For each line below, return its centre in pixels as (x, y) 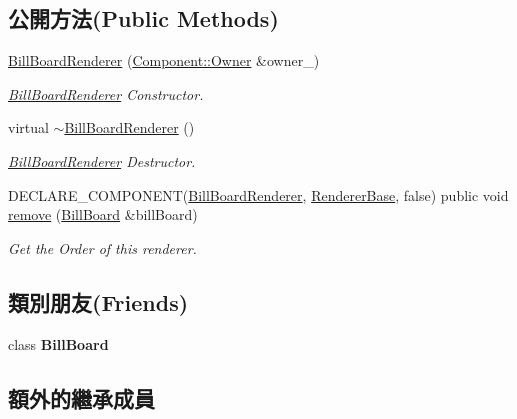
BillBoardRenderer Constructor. (106, 93)
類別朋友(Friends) (98, 301)
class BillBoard (58, 343)
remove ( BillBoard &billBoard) (103, 214)
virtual (28, 127)
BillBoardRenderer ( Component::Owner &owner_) (164, 60)
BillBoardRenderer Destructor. (102, 160)
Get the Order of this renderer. (102, 247)
